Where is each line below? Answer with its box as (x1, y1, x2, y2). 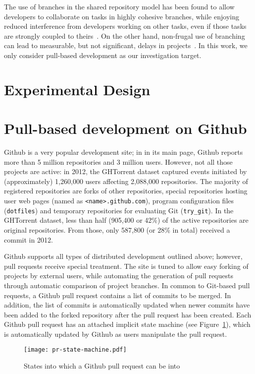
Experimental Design (4, 79, 151, 99)
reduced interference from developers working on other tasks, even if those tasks (4, 21, 247, 31)
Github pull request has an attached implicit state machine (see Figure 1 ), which (4, 319, 251, 329)
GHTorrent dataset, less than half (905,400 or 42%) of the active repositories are (4, 215, 249, 225)
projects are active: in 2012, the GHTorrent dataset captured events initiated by (4, 166, 247, 177)
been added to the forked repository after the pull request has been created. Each (4, 309, 252, 319)
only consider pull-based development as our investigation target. (4, 50, 202, 60)
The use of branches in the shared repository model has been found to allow (4, 1, 235, 11)
